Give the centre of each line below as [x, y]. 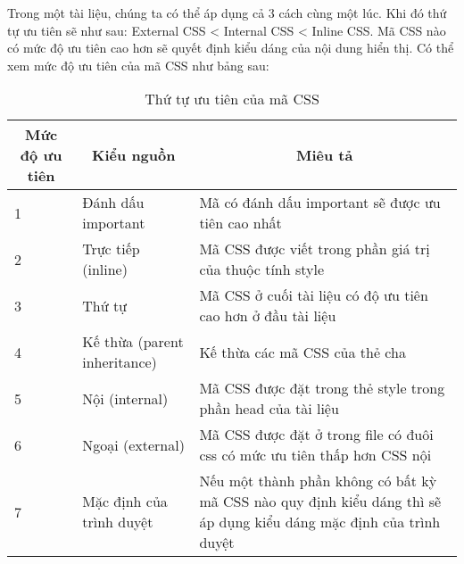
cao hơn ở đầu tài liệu [268, 316]
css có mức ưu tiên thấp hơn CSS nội [315, 455]
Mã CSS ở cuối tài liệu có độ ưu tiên [314, 295]
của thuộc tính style [262, 270]
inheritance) [120, 362]
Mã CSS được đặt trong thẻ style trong [322, 388]
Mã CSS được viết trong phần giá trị [315, 249]
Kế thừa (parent [133, 342]
